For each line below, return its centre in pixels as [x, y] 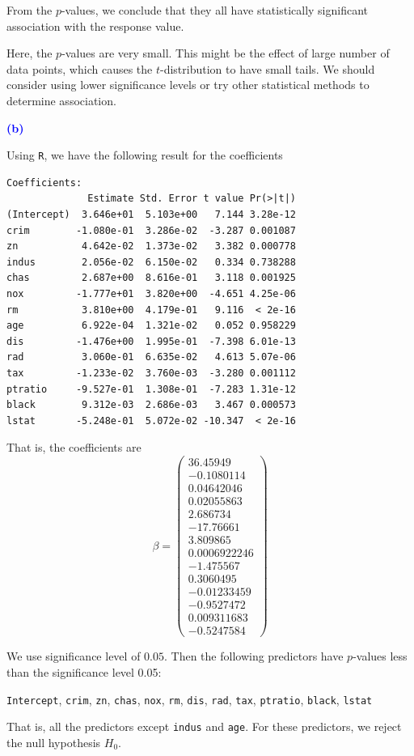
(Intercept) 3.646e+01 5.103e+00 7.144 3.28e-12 [151, 214]
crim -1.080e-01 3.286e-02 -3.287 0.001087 [151, 230]
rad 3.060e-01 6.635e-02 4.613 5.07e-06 [151, 357]
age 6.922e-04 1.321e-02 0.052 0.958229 [151, 326]
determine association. [61, 100]
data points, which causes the [80, 68]
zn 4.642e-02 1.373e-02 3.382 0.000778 [151, 246]
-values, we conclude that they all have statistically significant [215, 10]
